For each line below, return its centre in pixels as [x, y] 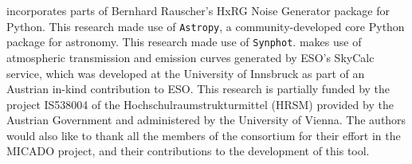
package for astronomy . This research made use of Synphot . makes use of [184, 42]
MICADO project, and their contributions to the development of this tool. [188, 151]
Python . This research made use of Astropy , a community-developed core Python [206, 26]
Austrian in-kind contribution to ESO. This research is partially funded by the [198, 89]
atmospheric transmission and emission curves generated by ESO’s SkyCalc [190, 57]
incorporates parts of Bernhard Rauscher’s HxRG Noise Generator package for [198, 10]
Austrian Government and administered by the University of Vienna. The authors [206, 120]
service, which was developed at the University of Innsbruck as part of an [186, 73]
